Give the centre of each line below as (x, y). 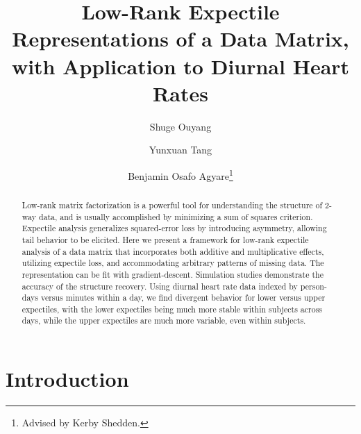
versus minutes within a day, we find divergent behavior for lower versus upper (183, 298)
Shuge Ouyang (180, 126)
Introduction (67, 379)
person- (313, 286)
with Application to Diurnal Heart (180, 66)
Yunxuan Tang (180, 150)
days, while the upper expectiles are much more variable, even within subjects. (164, 320)
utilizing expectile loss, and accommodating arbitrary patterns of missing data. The (173, 263)
